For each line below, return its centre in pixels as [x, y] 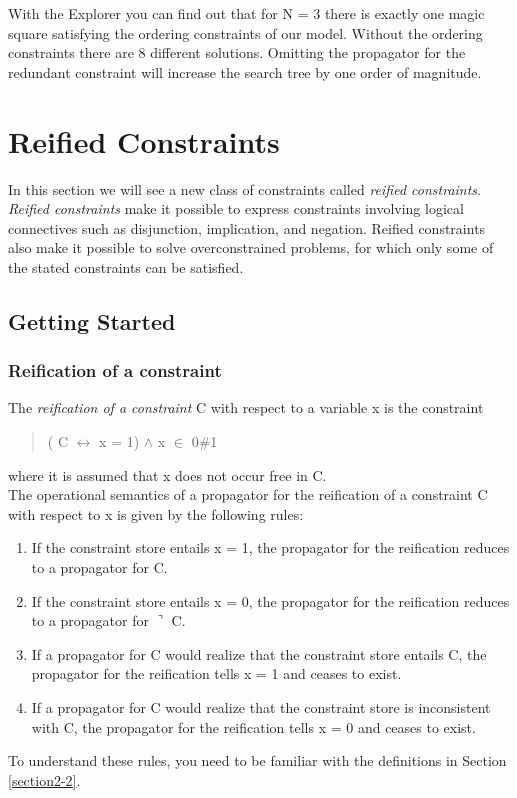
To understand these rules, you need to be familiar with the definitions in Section [257, 760]
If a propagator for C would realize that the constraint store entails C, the [259, 653]
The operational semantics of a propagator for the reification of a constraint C [248, 494]
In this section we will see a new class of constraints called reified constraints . [244, 188]
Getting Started [92, 320]
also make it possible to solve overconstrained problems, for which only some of [251, 247]
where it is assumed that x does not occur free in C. [167, 474]
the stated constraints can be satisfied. [126, 266]
